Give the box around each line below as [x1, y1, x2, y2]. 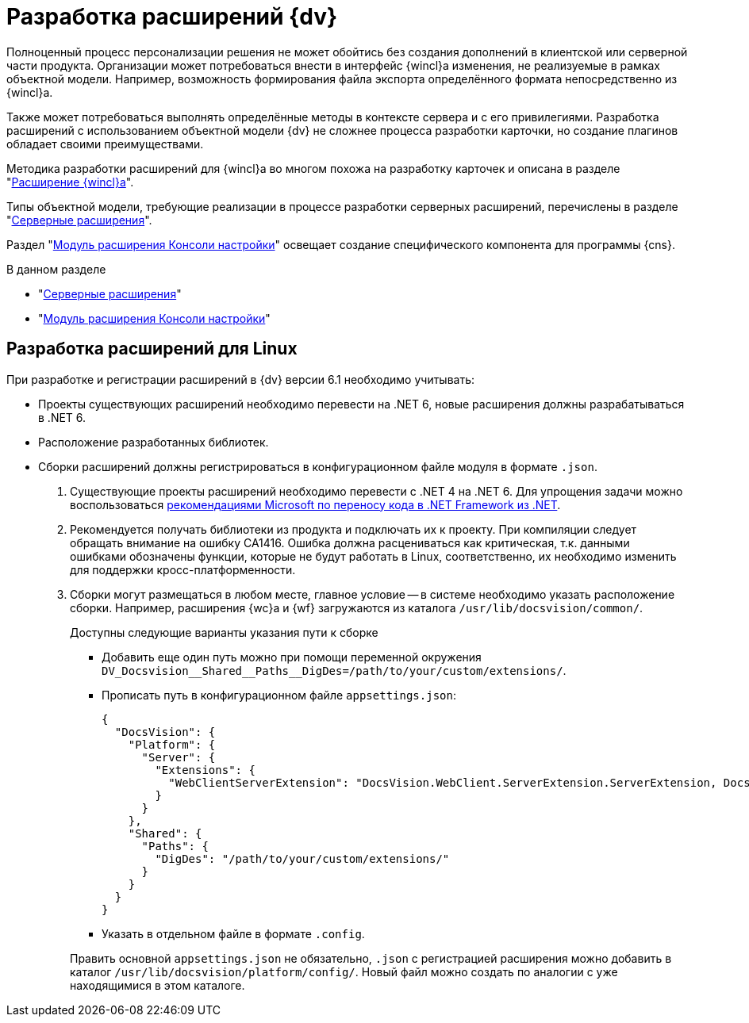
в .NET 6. [38, 410, 86, 424]
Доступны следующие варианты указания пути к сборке [70, 625, 378, 639]
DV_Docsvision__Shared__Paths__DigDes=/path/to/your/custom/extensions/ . [102, 663, 567, 677]
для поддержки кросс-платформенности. [70, 562, 296, 577]
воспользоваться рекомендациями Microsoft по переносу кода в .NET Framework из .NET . [70, 497, 561, 511]
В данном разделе [6, 262, 106, 276]
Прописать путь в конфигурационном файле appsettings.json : [102, 688, 456, 702]
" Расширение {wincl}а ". [6, 174, 134, 189]
